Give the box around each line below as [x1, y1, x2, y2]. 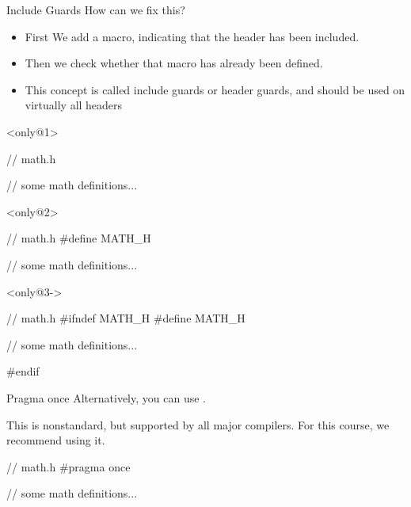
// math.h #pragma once [6, 458, 131, 475]
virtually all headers [25, 97, 123, 113]
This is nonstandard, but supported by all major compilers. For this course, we [6, 416, 390, 433]
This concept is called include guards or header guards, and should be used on [25, 81, 405, 97]
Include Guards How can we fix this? [6, 2, 185, 17]
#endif [6, 363, 40, 379]
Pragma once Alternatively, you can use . [6, 389, 206, 406]
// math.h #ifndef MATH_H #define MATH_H [6, 310, 245, 326]
